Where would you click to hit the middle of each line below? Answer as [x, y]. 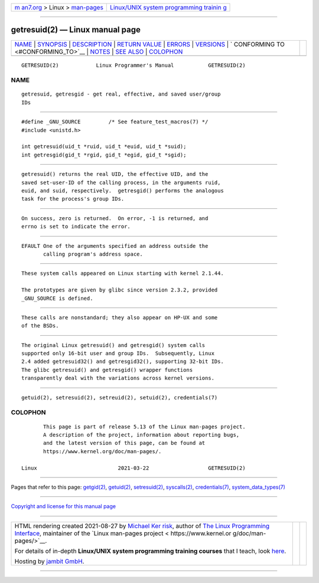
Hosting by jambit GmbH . [50, 561]
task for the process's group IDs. [73, 199]
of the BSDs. [40, 326]
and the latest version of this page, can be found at [124, 443]
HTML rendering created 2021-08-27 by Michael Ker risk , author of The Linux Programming [142, 526]
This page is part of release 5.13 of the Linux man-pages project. [144, 427]
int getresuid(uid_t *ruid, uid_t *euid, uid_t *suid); [104, 147]
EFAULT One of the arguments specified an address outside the [115, 246]
